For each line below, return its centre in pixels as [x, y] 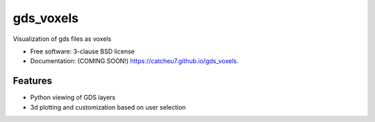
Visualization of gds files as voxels [62, 39]
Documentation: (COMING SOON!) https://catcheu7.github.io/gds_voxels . [134, 61]
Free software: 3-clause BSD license [82, 51]
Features [32, 81]
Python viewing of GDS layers [73, 98]
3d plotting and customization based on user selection [108, 107]
